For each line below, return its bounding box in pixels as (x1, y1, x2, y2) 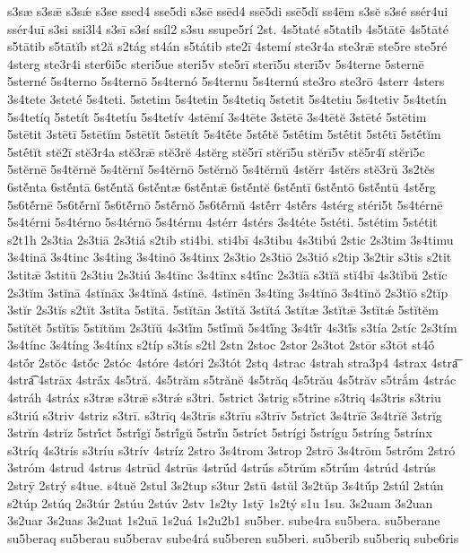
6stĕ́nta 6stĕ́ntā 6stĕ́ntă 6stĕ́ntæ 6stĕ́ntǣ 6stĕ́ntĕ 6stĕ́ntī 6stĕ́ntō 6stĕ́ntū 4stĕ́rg (7, 177, 436, 195)
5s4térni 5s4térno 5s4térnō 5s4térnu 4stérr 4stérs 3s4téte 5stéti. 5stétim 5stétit (7, 212, 438, 231)
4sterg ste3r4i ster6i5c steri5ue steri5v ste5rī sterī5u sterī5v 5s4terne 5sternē (7, 54, 424, 73)
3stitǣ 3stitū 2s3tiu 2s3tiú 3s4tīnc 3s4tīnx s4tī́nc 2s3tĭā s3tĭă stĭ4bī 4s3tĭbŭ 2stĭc (7, 264, 448, 283)
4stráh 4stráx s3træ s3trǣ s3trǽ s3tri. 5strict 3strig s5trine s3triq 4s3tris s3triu (7, 388, 441, 407)
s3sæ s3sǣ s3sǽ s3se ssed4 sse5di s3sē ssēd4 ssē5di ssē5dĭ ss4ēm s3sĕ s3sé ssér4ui (7, 2, 448, 20)
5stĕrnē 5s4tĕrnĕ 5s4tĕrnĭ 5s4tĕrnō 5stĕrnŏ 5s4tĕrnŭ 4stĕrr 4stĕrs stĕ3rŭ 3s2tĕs (7, 160, 435, 178)
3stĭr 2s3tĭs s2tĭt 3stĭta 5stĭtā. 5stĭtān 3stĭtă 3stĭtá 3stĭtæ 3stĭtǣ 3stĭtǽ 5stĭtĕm (7, 300, 439, 319)
